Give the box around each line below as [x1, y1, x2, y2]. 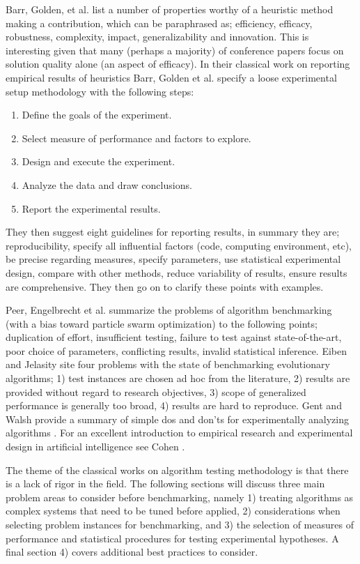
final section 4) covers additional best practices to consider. [6, 544, 258, 559]
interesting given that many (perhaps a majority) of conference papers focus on [6, 43, 344, 57]
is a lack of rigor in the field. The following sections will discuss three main [6, 476, 325, 491]
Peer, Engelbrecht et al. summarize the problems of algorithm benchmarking [6, 303, 332, 317]
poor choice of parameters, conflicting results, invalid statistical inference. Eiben [6, 343, 347, 358]
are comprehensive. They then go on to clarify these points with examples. [6, 279, 324, 294]
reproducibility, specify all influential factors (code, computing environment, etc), [6, 238, 352, 252]
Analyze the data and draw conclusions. [22, 177, 192, 192]
